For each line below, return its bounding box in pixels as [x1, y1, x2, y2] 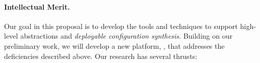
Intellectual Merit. [4, 1, 70, 12]
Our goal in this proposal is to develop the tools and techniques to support [4, 20, 238, 31]
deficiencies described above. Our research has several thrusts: [4, 50, 197, 61]
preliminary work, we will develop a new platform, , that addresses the [4, 40, 225, 51]
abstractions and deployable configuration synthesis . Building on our [20, 30, 232, 41]
